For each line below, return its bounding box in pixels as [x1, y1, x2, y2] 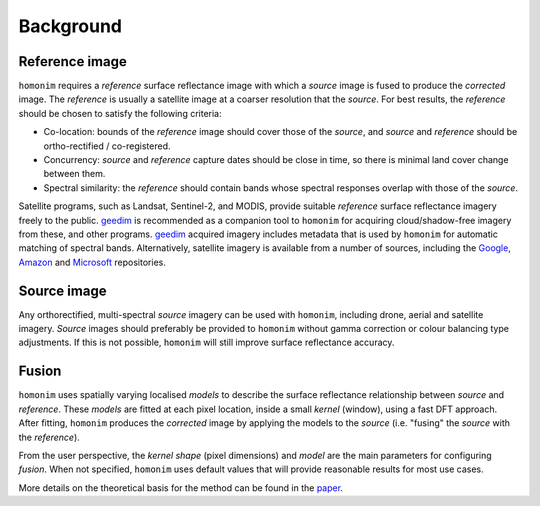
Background [18, 15, 122, 37]
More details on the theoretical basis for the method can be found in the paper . [18, 481, 344, 494]
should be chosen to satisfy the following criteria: [18, 107, 222, 119]
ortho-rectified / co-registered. [43, 140, 171, 152]
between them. [43, 168, 106, 180]
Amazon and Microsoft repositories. [18, 256, 167, 268]
